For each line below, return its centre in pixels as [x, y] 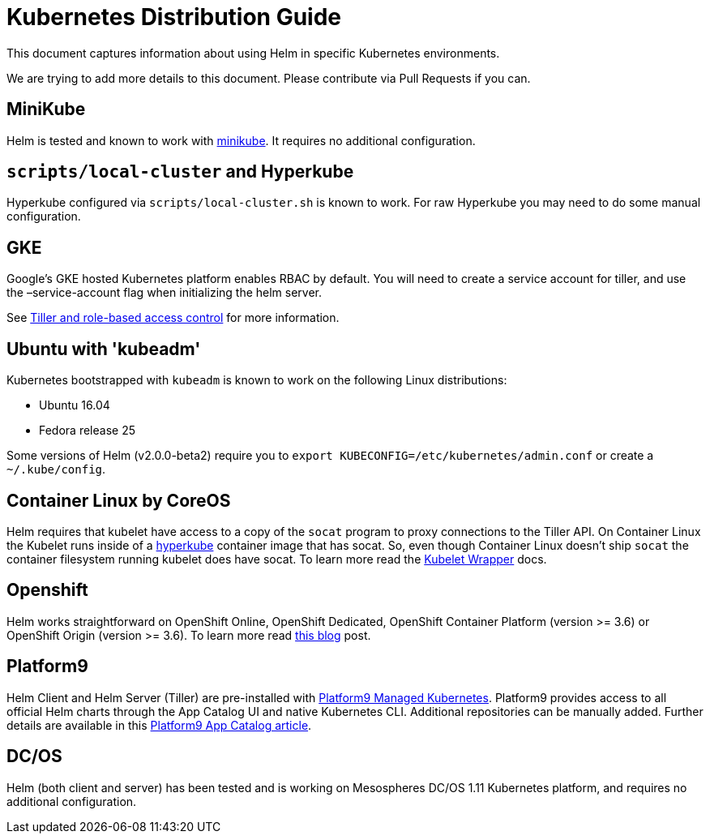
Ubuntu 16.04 [75, 405]
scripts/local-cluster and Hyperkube [180, 172]
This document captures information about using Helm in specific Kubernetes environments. [253, 53]
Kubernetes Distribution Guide [174, 17]
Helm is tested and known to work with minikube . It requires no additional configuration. [241, 140]
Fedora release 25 [87, 431]
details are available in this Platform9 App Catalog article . [159, 725]
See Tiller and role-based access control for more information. [173, 318]
